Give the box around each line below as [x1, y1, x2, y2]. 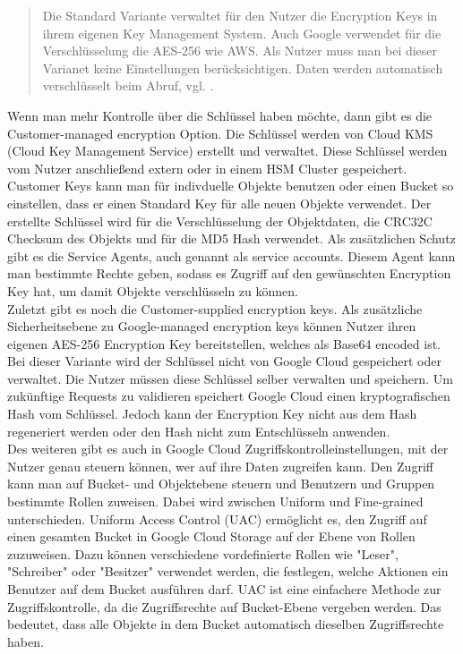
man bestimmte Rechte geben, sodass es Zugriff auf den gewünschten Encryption [7, 264, 451, 283]
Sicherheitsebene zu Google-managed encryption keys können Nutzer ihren [7, 317, 416, 335]
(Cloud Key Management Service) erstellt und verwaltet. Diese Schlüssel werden [7, 141, 448, 160]
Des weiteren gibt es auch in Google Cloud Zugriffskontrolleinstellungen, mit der [7, 439, 449, 458]
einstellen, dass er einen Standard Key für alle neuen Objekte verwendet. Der [7, 193, 432, 212]
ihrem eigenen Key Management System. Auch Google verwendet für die [42, 23, 442, 42]
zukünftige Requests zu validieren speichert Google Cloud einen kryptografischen [7, 386, 450, 405]
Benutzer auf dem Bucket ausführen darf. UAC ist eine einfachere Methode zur [7, 580, 442, 598]
